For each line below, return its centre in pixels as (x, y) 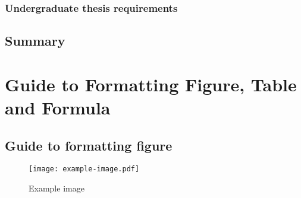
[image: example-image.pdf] (84, 169)
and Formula (58, 107)
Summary (35, 41)
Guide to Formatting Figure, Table (151, 84)
